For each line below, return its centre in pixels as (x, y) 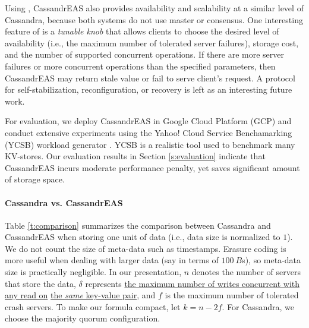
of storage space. (35, 179)
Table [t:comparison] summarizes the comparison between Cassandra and (138, 225)
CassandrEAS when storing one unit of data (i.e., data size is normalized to (143, 237)
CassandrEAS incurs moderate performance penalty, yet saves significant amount (152, 167)
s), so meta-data (272, 260)
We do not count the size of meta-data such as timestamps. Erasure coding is (146, 248)
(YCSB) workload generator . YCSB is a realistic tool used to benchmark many (150, 144)
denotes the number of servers (246, 272)
